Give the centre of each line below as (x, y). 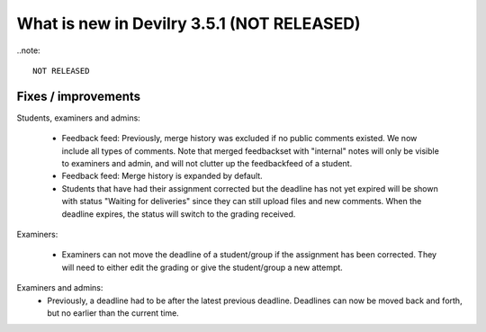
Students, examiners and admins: (79, 118)
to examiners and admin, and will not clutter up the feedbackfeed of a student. (207, 164)
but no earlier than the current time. (113, 313)
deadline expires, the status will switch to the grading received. (179, 214)
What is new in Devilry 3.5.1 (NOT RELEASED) (189, 23)
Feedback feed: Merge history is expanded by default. (162, 176)
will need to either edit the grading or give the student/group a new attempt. (202, 267)
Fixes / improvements (79, 96)
